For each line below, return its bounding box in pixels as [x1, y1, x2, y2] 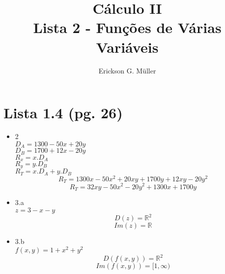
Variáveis [96, 36, 159, 57]
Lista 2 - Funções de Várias [33, 17, 222, 37]
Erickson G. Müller [98, 65, 156, 75]
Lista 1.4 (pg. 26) [3, 103, 123, 123]
